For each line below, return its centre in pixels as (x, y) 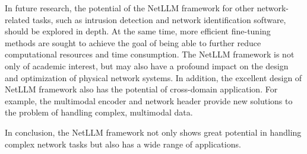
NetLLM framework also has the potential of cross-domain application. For (141, 89)
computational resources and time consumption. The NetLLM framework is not (150, 54)
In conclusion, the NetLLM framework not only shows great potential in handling (153, 132)
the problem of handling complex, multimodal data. (99, 112)
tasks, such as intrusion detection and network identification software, (159, 19)
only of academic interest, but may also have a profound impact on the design (147, 65)
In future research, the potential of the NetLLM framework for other (129, 8)
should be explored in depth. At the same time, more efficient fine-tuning (138, 31)
